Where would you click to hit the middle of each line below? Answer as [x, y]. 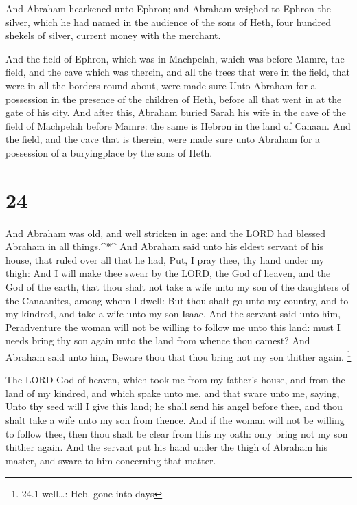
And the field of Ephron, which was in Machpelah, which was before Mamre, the [175, 58]
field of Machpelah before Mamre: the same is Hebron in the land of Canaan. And [178, 125]
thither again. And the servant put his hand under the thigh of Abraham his [167, 447]
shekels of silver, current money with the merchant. [113, 35]
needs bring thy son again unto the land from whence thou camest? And [158, 340]
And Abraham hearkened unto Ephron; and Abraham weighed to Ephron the [168, 8]
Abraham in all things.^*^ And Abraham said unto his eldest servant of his [165, 246]
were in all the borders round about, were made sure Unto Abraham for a [161, 85]
